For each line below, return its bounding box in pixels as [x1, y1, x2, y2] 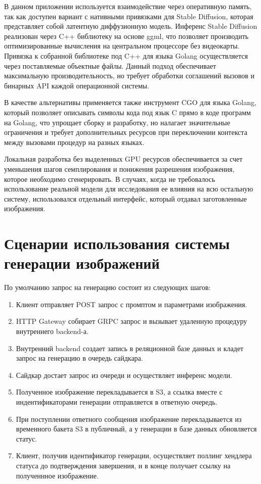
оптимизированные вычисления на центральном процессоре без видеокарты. [4, 40, 240, 51]
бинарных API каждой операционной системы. [4, 80, 149, 90]
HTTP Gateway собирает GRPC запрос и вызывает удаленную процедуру [16, 316, 247, 326]
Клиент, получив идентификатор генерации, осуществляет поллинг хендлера [16, 450, 252, 461]
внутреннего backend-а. [16, 325, 89, 336]
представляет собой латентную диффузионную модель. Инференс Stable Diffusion [4, 21, 257, 31]
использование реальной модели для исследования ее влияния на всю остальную [4, 183, 253, 194]
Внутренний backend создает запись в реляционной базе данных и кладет [16, 343, 244, 353]
